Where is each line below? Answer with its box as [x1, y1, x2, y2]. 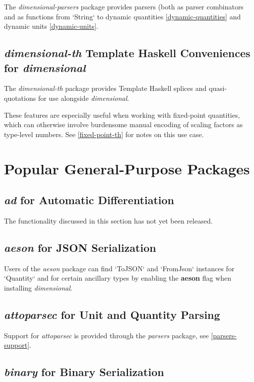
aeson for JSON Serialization [4, 239, 156, 255]
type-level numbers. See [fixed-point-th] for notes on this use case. [4, 129, 204, 139]
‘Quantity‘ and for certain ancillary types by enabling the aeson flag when [4, 273, 232, 283]
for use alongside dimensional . [38, 92, 129, 103]
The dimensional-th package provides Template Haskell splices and [4, 83, 207, 93]
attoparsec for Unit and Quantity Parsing [4, 306, 220, 322]
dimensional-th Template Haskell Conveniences [4, 45, 251, 61]
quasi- [208, 83, 227, 93]
